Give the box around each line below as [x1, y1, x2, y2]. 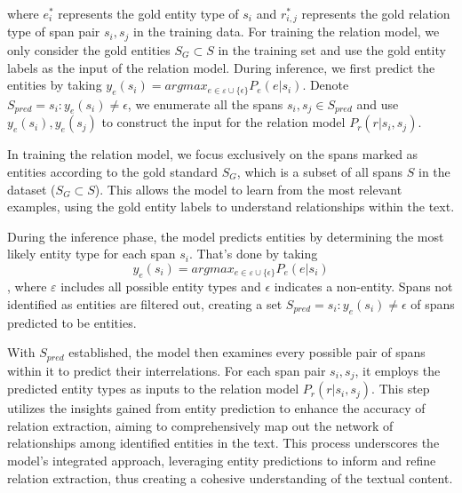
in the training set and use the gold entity [218, 40, 446, 59]
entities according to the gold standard [7, 162, 219, 180]
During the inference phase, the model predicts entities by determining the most [7, 227, 444, 245]
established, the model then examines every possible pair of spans [68, 343, 426, 362]
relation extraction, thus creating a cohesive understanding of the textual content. [7, 468, 453, 487]
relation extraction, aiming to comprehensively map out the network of [7, 416, 394, 434]
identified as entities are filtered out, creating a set [7, 294, 283, 313]
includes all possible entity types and [60, 277, 261, 296]
